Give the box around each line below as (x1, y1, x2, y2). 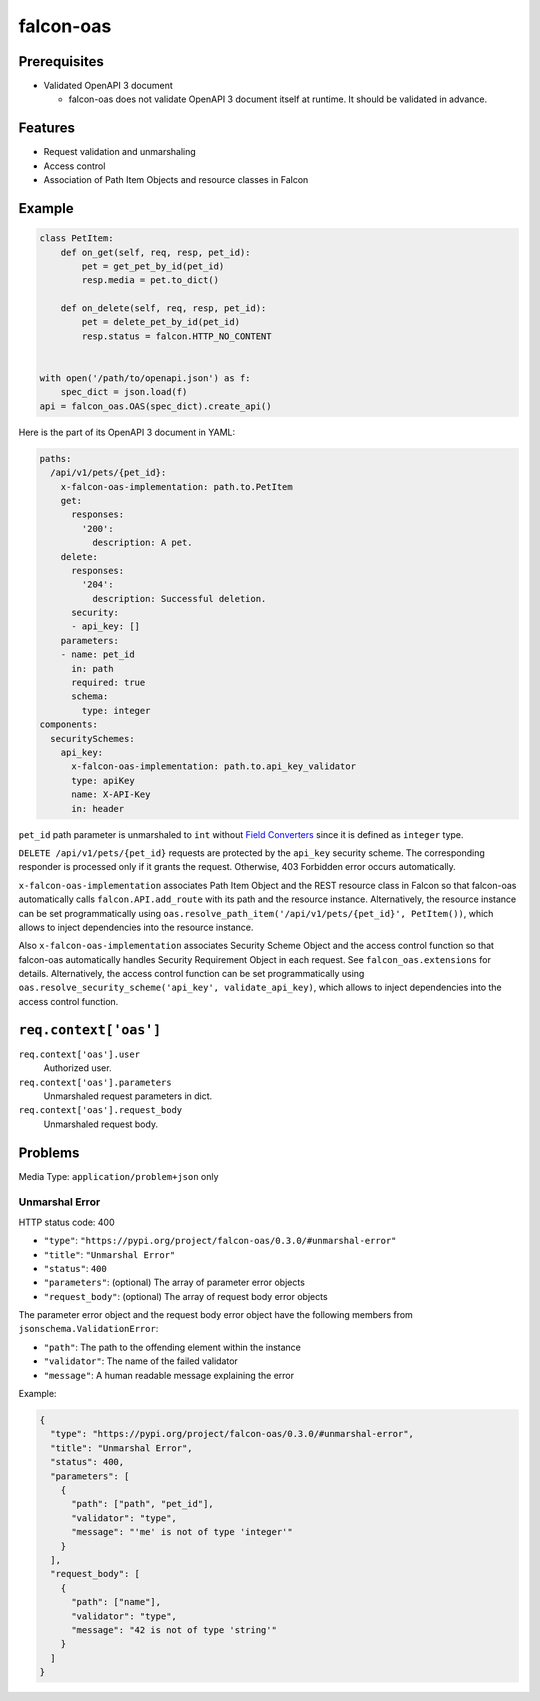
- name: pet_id (60, 649, 135, 660)
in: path (71, 663, 114, 674)
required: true (71, 677, 146, 689)
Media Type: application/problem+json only (18, 1170, 219, 1182)
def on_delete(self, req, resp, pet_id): (60, 303, 267, 314)
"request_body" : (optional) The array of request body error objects (43, 1290, 329, 1302)
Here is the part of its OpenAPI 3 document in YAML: (18, 426, 236, 438)
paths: (39, 453, 72, 464)
